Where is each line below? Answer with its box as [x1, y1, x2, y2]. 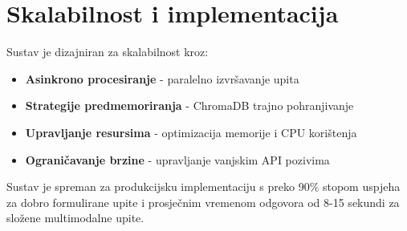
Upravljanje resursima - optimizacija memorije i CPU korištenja [25, 124, 357, 140]
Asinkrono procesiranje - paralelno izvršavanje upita [25, 70, 299, 87]
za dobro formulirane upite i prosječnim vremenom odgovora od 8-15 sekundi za [6, 193, 400, 210]
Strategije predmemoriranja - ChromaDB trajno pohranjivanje [25, 97, 354, 114]
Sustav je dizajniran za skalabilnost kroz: [6, 43, 209, 60]
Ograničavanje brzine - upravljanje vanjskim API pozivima [25, 151, 330, 168]
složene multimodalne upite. [6, 209, 144, 226]
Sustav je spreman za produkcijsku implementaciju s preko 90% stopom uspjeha [6, 178, 401, 195]
